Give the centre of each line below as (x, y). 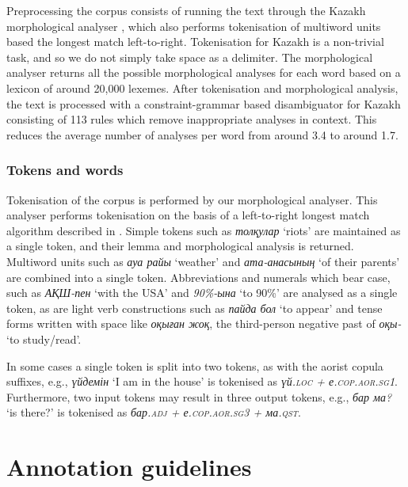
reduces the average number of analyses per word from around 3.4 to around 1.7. (202, 134)
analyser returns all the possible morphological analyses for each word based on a (204, 72)
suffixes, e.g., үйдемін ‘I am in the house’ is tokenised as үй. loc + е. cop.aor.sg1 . (202, 381)
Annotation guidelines (129, 467)
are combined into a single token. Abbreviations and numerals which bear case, (198, 277)
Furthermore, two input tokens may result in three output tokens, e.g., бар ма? (199, 396)
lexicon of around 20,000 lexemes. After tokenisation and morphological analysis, (202, 88)
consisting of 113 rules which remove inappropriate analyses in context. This (192, 119)
